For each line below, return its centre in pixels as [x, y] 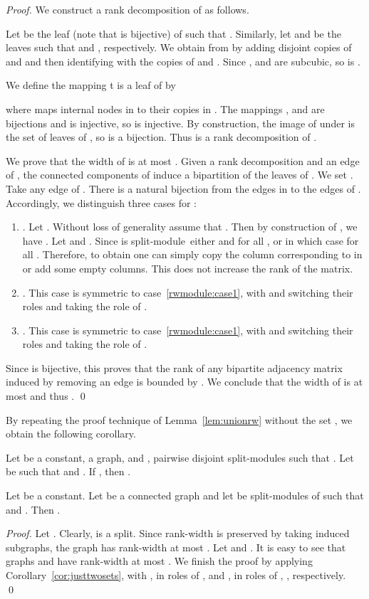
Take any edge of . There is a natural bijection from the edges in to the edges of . [183, 188]
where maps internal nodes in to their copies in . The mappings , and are [165, 108]
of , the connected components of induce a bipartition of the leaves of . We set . [180, 175]
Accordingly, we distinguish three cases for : [101, 202]
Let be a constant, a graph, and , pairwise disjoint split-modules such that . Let [180, 457]
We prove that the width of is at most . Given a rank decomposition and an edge [183, 160]
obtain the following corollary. [71, 434]
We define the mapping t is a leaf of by [91, 85]
